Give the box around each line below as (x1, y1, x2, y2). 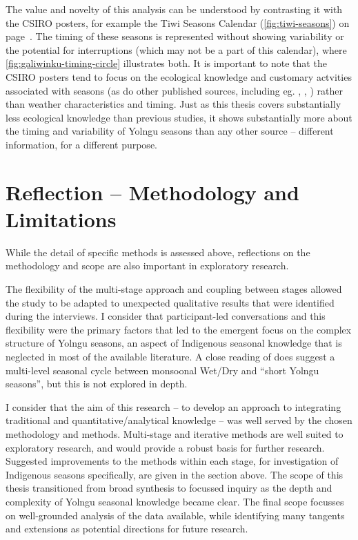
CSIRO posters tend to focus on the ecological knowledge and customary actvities (6, 69, 352, 84)
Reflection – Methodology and (6, 177, 299, 206)
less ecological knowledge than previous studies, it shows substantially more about (6, 110, 352, 124)
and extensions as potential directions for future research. (6, 521, 248, 536)
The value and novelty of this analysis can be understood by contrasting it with (6, 2, 343, 16)
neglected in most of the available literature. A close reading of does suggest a (6, 349, 335, 363)
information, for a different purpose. (6, 137, 157, 151)
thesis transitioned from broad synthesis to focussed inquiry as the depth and (6, 481, 332, 495)
